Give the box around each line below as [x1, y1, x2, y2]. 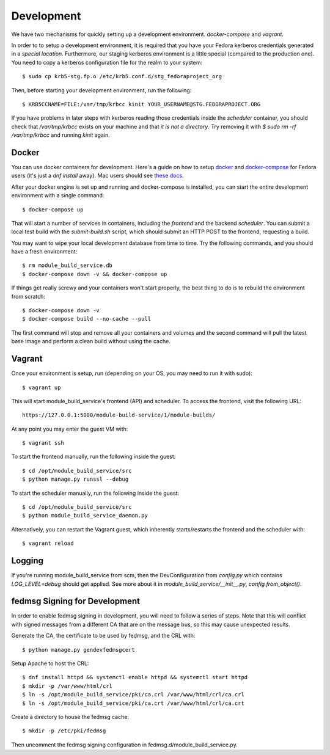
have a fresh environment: [11, 248, 78, 255]
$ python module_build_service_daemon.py [22, 512, 148, 519]
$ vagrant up [22, 384, 61, 391]
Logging [11, 556, 44, 566]
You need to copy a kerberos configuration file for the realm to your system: [11, 59, 203, 66]
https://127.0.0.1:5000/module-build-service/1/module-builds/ [22, 412, 216, 418]
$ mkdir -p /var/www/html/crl [22, 682, 113, 690]
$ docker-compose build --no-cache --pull [22, 315, 152, 323]
